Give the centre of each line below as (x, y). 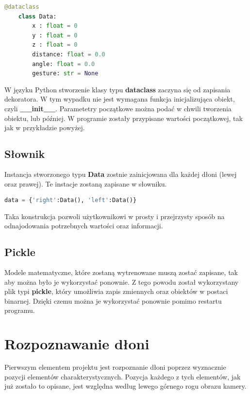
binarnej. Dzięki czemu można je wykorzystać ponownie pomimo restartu (113, 300)
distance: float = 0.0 (69, 54)
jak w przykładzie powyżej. (45, 128)
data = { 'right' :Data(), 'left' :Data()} (71, 200)
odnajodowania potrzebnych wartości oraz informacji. (84, 226)
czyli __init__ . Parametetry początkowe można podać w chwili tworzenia (118, 108)
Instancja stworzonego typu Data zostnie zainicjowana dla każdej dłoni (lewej (121, 174)
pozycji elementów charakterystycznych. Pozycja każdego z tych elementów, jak (123, 376)
